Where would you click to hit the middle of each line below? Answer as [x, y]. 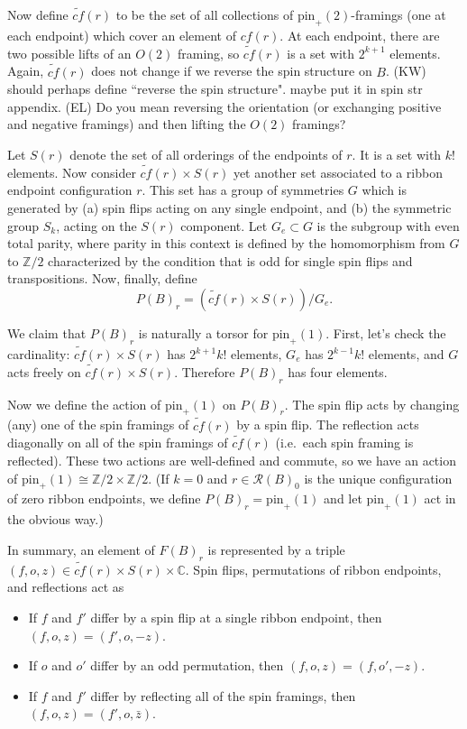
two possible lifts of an [69, 53]
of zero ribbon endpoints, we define [104, 498]
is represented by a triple [276, 549]
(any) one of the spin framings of [98, 424]
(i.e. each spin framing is [344, 443]
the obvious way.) [55, 519]
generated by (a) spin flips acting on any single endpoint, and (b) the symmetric [229, 208]
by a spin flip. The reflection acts [328, 424]
